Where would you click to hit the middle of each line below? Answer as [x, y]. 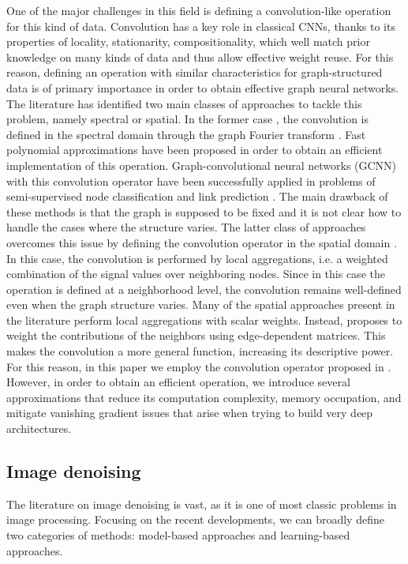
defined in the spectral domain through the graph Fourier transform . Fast [186, 134]
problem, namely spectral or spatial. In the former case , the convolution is [187, 119]
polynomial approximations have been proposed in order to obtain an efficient [195, 150]
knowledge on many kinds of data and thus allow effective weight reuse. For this [200, 56]
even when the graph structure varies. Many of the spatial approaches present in [201, 305]
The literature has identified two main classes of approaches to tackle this [184, 103]
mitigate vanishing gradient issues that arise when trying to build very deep [190, 413]
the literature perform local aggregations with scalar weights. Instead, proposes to [204, 320]
